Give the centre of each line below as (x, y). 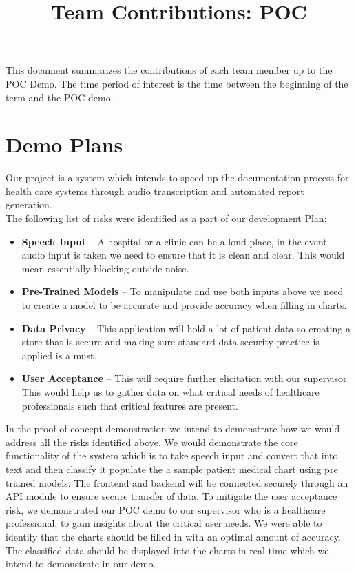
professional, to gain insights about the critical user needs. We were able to (164, 523)
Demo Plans (64, 144)
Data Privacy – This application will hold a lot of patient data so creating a (186, 328)
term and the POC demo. (60, 97)
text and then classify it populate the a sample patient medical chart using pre (172, 469)
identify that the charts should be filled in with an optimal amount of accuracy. (173, 536)
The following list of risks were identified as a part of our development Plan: (166, 218)
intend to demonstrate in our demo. (81, 564)
